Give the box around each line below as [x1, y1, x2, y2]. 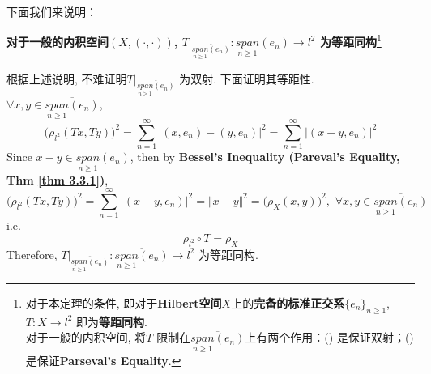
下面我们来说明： [6, 3, 97, 19]
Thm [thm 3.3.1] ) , [6, 171, 109, 188]
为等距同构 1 [319, 31, 382, 50]
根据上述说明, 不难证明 [6, 70, 127, 87]
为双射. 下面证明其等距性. [179, 70, 314, 87]
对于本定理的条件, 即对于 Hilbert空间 [25, 295, 222, 311]
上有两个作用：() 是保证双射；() [245, 329, 414, 346]
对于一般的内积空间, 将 [25, 329, 147, 346]
